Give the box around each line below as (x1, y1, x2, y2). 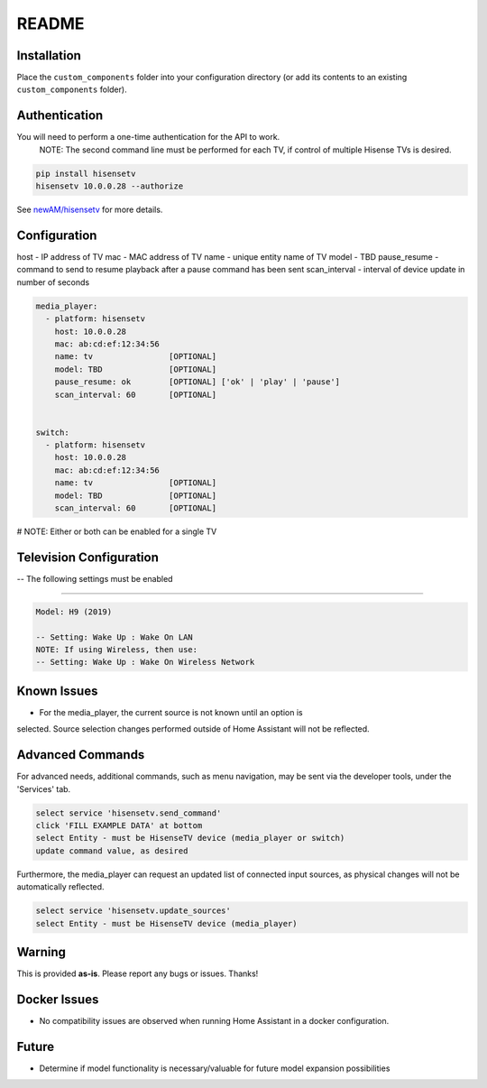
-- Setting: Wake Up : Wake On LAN (35, 632, 193, 642)
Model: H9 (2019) (35, 606, 113, 617)
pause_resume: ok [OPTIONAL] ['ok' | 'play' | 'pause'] (54, 377, 341, 387)
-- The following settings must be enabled (16, 573, 173, 584)
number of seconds (16, 276, 90, 288)
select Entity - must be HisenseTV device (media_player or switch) (35, 833, 345, 844)
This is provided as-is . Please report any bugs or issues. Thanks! (16, 968, 259, 979)
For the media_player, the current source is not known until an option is (39, 706, 303, 717)
